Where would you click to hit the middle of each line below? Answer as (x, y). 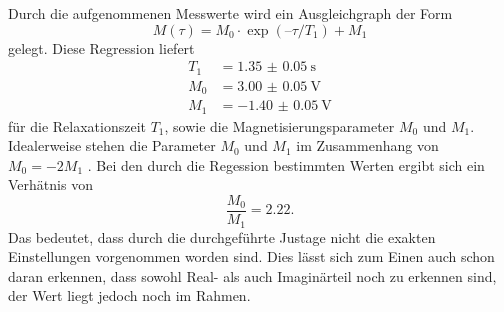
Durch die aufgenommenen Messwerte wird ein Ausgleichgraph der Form (230, 13)
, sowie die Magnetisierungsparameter (279, 125)
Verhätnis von (50, 184)
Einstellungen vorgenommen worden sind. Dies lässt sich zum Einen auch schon (251, 256)
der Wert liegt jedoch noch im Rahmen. (129, 295)
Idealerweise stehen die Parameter (112, 145)
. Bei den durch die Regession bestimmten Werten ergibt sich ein (286, 164)
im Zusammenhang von (367, 145)
